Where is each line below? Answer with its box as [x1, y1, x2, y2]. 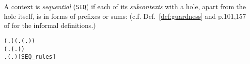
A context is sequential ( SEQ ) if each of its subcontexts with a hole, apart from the [4, 1, 246, 11]
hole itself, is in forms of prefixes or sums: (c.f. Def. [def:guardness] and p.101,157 [4, 11, 246, 21]
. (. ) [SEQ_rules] [4, 53, 56, 61]
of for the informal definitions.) [4, 20, 96, 30]
